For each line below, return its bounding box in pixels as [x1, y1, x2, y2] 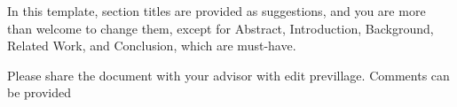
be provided [7, 83, 72, 102]
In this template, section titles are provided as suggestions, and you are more [7, 2, 426, 19]
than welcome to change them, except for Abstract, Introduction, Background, [7, 19, 434, 37]
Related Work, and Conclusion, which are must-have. [7, 36, 296, 55]
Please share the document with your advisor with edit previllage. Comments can [7, 65, 450, 84]
